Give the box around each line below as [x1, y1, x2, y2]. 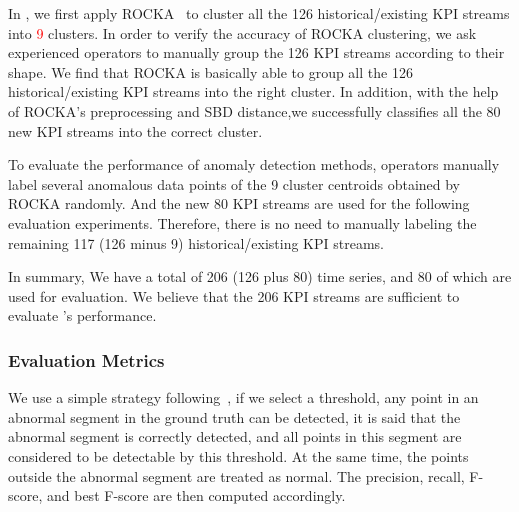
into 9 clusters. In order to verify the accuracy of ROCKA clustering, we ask [8, 22, 477, 43]
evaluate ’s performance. [8, 305, 157, 326]
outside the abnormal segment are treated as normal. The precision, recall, [8, 465, 465, 486]
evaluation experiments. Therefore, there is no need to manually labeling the [8, 212, 477, 233]
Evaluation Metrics [8, 347, 165, 372]
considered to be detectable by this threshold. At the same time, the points [8, 445, 469, 466]
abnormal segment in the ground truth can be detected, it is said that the [8, 406, 461, 427]
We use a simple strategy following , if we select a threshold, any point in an [8, 387, 479, 408]
